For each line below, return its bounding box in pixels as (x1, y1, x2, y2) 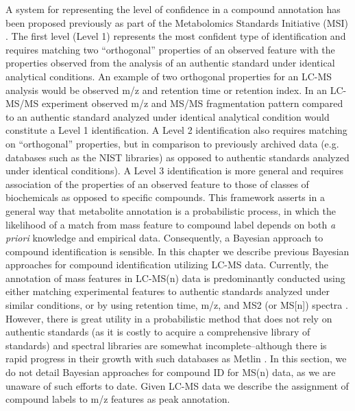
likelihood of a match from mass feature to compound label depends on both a (5, 217, 336, 231)
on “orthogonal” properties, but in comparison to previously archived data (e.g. (5, 136, 339, 150)
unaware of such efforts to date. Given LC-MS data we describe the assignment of (5, 378, 349, 392)
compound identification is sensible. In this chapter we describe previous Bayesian (5, 244, 350, 258)
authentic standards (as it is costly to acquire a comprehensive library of (5, 325, 310, 339)
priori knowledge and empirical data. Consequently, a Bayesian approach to (5, 231, 323, 245)
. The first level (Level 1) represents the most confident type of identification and (5, 29, 346, 43)
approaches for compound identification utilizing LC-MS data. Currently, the (5, 257, 329, 272)
